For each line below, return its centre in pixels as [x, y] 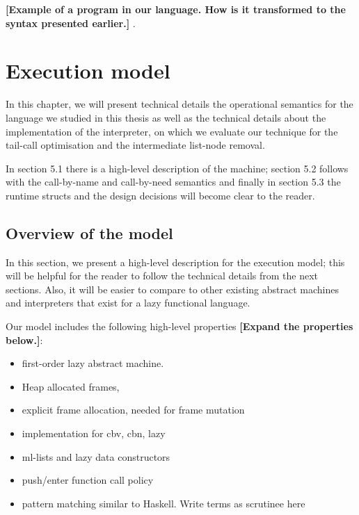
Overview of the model [89, 232]
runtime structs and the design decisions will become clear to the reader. [160, 195]
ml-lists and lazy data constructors [96, 456]
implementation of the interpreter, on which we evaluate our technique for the [172, 131]
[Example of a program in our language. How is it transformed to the [176, 9]
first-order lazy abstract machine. [93, 363]
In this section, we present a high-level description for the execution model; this [175, 262]
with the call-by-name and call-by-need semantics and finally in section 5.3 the [173, 182]
